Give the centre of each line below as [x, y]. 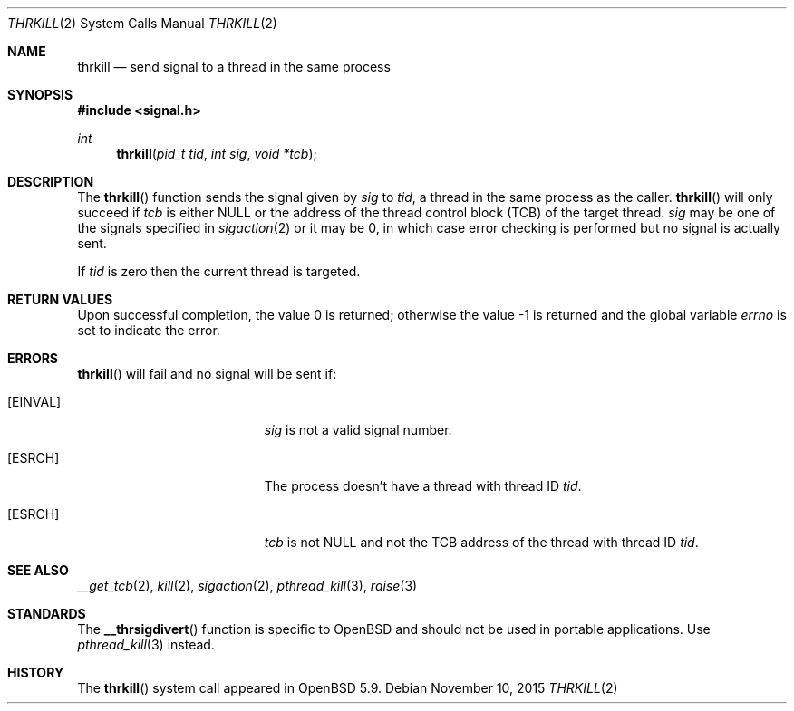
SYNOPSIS [40, 95]
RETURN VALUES [60, 299]
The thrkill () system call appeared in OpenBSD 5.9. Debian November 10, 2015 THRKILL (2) [348, 688]
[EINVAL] [34, 402]
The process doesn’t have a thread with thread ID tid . [423, 486]
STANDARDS [47, 614]
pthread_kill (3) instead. [146, 644]
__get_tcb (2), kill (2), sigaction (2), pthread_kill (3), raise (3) [247, 586]
